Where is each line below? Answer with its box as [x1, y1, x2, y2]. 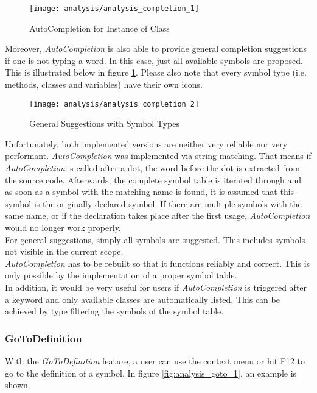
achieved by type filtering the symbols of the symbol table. [5, 305, 224, 317]
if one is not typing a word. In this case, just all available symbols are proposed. [5, 54, 303, 66]
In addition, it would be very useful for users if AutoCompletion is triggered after [5, 281, 307, 293]
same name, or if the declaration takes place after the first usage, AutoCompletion [5, 209, 310, 222]
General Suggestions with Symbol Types [29, 117, 179, 130]
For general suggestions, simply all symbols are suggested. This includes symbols [5, 233, 305, 246]
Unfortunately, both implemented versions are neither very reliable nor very [5, 137, 288, 150]
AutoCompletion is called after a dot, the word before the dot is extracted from [5, 161, 300, 174]
